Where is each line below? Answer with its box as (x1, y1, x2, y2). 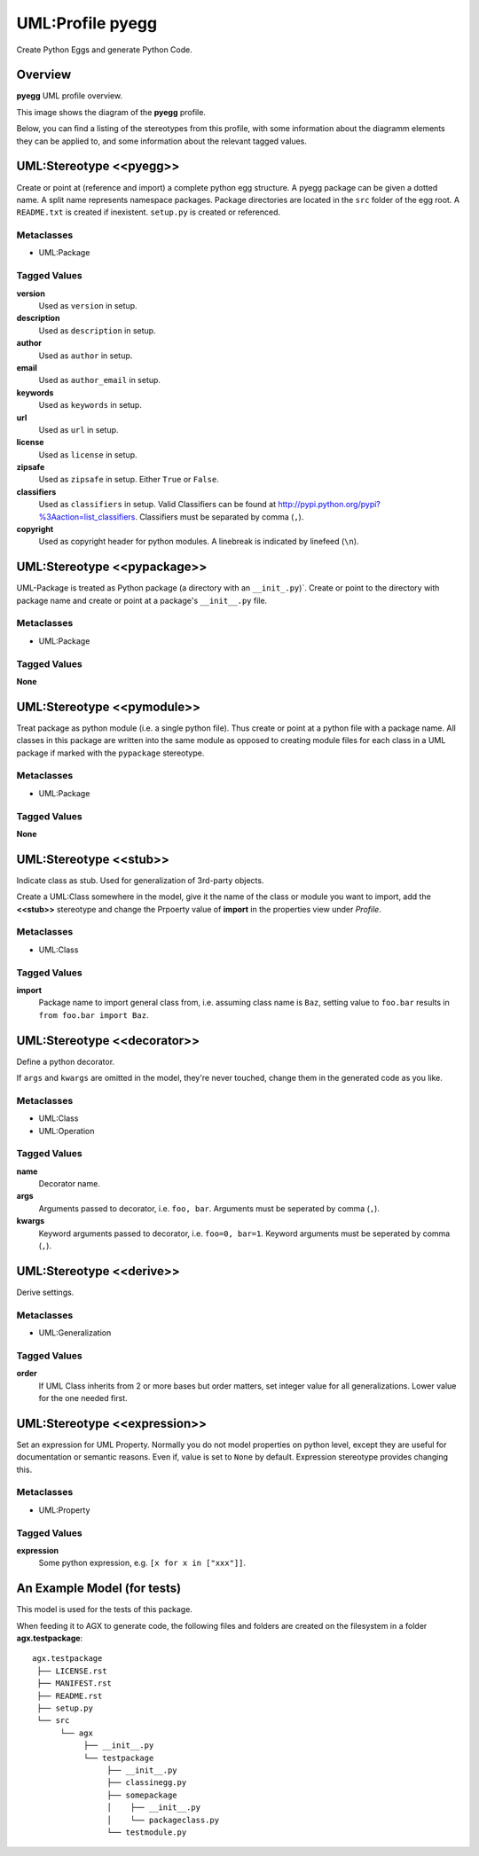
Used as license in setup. (38, 449, 137, 460)
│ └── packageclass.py (106, 1814, 220, 1825)
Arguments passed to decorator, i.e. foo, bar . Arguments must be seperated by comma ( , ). (38, 1202, 381, 1214)
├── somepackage (106, 1789, 177, 1800)
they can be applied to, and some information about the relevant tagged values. (16, 136, 308, 146)
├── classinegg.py (106, 1778, 187, 1788)
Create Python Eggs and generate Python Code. (16, 44, 192, 55)
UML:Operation (38, 1125, 95, 1136)
